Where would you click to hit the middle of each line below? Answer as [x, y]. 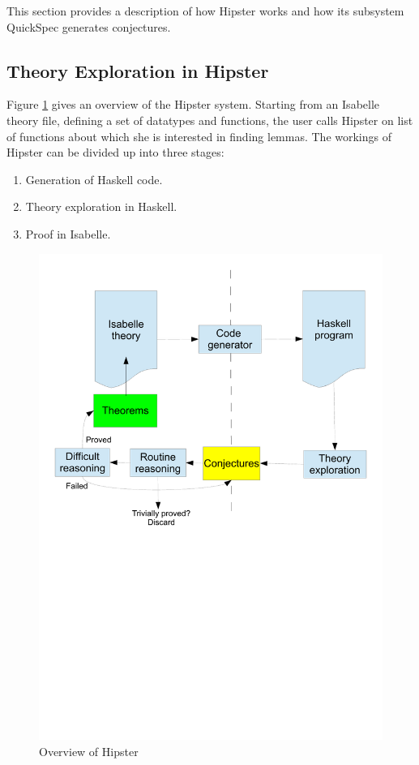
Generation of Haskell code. [94, 179]
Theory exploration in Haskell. [101, 206]
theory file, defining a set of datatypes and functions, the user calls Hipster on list [210, 120]
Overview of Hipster [89, 752]
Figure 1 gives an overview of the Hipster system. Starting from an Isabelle [193, 104]
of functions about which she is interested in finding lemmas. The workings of [199, 136]
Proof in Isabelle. [68, 233]
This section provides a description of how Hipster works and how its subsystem [205, 11]
